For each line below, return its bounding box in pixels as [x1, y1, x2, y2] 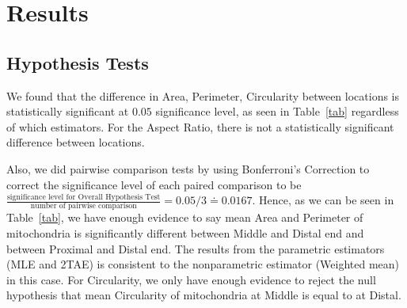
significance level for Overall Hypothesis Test [7, 192, 161, 201]
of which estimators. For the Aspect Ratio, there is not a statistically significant [6, 118, 394, 135]
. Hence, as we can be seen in [252, 192, 394, 208]
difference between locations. [6, 134, 145, 150]
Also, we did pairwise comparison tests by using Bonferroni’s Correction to [6, 160, 370, 177]
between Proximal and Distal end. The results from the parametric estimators [6, 240, 385, 257]
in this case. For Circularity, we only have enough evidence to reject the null [6, 271, 376, 287]
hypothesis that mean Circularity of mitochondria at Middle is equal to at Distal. [6, 287, 401, 303]
